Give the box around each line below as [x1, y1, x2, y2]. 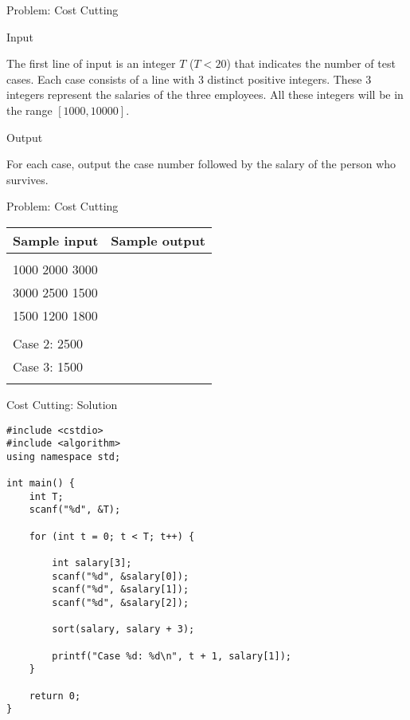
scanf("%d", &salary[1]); [52, 584, 189, 596]
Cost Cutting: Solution [6, 395, 118, 412]
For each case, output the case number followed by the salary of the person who [6, 155, 396, 172]
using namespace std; [6, 450, 121, 462]
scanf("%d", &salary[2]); [52, 597, 189, 609]
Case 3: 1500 [13, 356, 84, 376]
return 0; [29, 690, 81, 702]
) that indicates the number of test [226, 55, 396, 72]
